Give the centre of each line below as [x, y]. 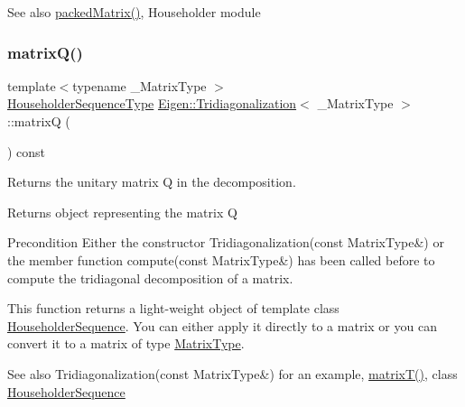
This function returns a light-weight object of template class [173, 308]
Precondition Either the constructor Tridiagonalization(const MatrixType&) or [226, 242]
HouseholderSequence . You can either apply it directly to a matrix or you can [222, 325]
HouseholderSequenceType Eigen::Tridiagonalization [152, 103]
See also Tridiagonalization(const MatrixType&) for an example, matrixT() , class [232, 373]
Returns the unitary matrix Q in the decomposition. [152, 182]
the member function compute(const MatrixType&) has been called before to [221, 259]
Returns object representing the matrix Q [122, 212]
